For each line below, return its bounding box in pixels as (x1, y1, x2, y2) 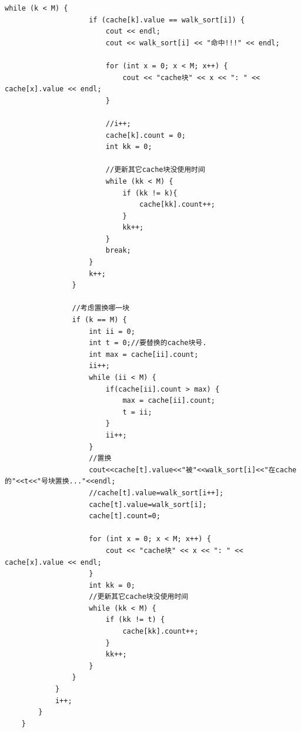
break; (105, 246, 131, 255)
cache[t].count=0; (89, 512, 160, 521)
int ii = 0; (89, 327, 135, 336)
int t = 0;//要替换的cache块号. (89, 339, 207, 347)
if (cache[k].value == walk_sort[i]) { (89, 15, 245, 24)
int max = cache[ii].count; (89, 350, 199, 359)
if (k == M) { (72, 316, 127, 324)
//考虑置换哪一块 (72, 304, 130, 313)
